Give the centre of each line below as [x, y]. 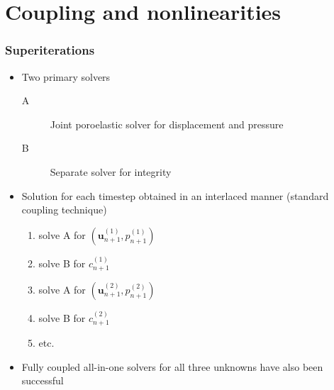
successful [43, 380]
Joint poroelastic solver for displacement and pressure [167, 124]
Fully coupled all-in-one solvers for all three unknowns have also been [172, 366]
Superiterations [50, 50]
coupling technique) [64, 210]
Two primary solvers [66, 76]
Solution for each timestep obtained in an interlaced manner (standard [175, 195]
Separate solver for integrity [111, 171]
